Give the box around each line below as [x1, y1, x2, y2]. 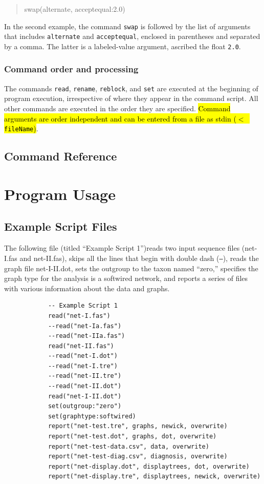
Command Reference [4, 148, 117, 164]
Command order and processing [4, 63, 139, 75]
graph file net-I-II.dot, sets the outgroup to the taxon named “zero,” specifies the [4, 263, 258, 273]
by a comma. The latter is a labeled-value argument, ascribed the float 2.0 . [4, 41, 241, 51]
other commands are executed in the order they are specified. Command [4, 103, 231, 114]
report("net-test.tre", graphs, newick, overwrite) [48, 422, 228, 430]
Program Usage [4, 183, 116, 204]
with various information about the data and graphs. [4, 283, 170, 293]
